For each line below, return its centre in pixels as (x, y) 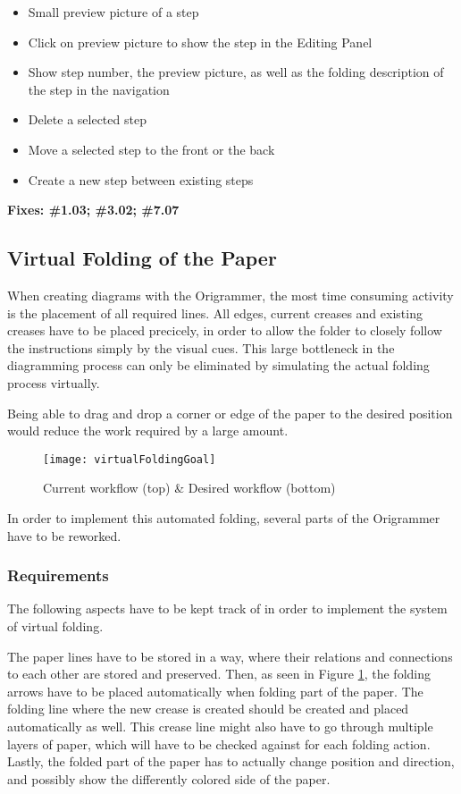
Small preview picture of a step (113, 12)
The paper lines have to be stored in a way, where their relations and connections (230, 656)
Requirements (58, 575)
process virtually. (54, 382)
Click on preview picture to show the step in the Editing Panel (200, 42)
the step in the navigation (99, 89)
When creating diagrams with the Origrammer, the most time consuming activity (230, 295)
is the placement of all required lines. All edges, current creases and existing (215, 313)
